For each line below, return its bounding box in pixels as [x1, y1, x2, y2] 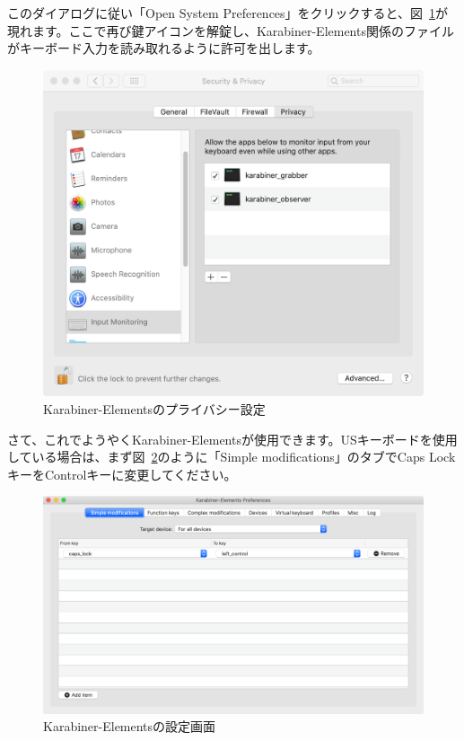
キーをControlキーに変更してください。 [7, 464, 237, 483]
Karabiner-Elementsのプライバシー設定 [43, 399, 266, 418]
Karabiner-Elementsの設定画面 [43, 717, 216, 736]
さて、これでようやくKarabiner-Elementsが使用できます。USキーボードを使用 [7, 429, 458, 448]
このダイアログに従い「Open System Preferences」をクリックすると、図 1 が [7, 4, 449, 22]
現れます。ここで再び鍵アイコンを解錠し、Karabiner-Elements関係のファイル [7, 21, 454, 40]
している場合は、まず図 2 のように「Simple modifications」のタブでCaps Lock [7, 447, 456, 466]
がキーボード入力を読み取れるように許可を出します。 [7, 39, 320, 57]
